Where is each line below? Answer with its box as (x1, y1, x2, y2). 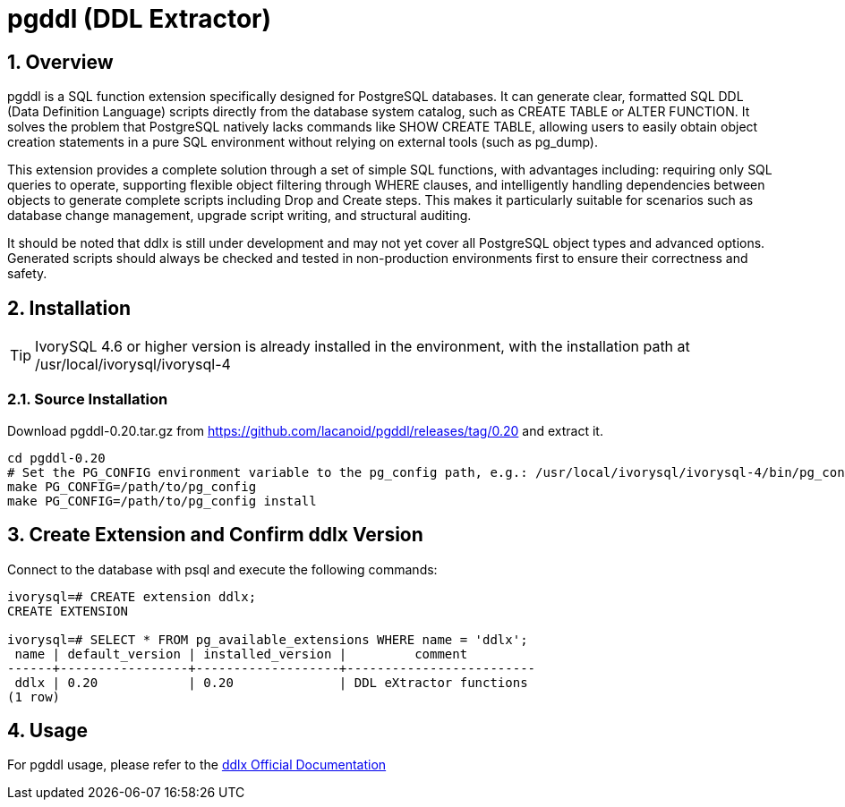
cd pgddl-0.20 (7, 450, 106, 465)
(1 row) (7, 689, 61, 704)
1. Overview (7, 50, 114, 73)
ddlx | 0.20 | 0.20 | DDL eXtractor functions (14, 675, 528, 690)
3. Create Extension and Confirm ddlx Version (7, 523, 423, 547)
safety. (7, 266, 47, 282)
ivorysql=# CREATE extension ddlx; (7, 589, 257, 604)
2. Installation (7, 296, 132, 319)
